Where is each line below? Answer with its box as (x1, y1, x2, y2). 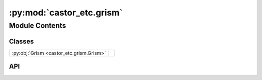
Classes (9, 37, 34, 45)
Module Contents (9, 21, 66, 30)
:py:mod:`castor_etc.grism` (9, 7, 123, 18)
